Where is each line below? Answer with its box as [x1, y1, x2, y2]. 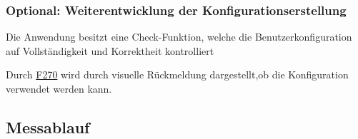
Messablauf [6, 115, 90, 138]
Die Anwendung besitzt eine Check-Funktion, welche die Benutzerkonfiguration [6, 29, 352, 44]
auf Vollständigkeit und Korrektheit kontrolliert [6, 43, 214, 58]
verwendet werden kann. [6, 81, 112, 96]
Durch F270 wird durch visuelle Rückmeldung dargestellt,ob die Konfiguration [6, 67, 349, 82]
